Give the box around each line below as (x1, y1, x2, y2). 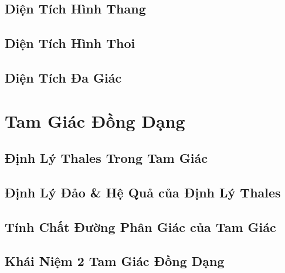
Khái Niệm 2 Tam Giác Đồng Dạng (5, 252, 225, 270)
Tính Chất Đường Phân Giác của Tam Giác (5, 217, 276, 236)
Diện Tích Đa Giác (5, 68, 122, 86)
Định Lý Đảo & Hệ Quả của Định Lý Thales (5, 183, 281, 201)
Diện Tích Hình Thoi (5, 34, 135, 52)
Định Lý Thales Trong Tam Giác (5, 149, 208, 167)
